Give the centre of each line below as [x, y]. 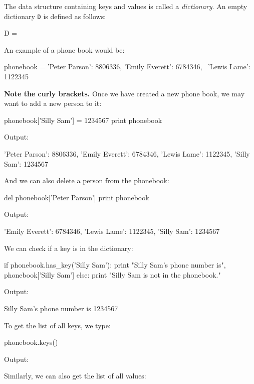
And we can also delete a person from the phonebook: [87, 180]
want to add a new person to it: [53, 103]
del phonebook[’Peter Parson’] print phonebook [77, 197]
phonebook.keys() [31, 342]
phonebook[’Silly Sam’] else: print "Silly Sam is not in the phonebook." [112, 274]
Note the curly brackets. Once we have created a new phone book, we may [124, 93]
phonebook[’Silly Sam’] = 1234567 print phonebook [83, 120]
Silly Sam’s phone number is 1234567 [61, 308]
